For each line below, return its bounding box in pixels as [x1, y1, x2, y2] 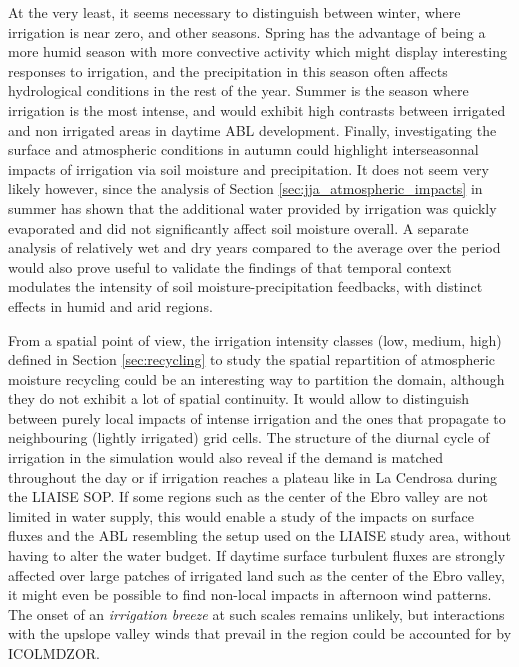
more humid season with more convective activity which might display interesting [8, 41, 507, 62]
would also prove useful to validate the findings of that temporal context [8, 256, 452, 277]
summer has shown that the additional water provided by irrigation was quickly [8, 197, 497, 218]
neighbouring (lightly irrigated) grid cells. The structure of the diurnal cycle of [8, 427, 490, 448]
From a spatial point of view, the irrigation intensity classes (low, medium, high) [8, 329, 502, 350]
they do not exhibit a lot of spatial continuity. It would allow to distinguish [8, 388, 470, 409]
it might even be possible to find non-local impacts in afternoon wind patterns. [8, 584, 492, 605]
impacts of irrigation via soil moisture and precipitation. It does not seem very [8, 158, 489, 179]
